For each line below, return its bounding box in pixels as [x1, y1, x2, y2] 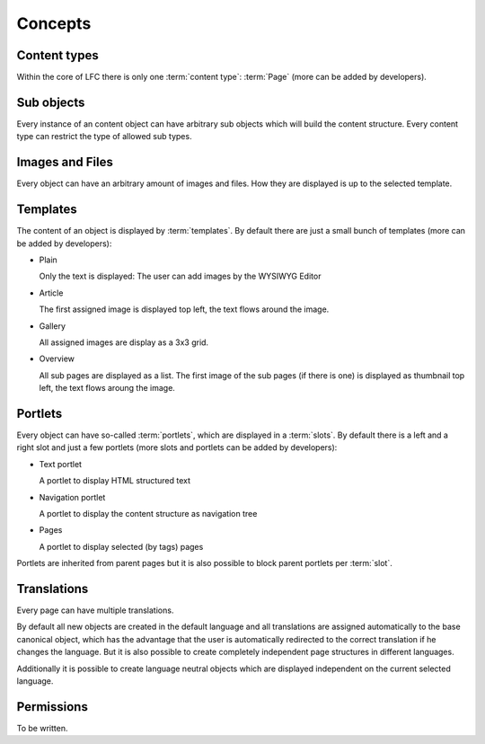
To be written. [16, 722, 68, 733]
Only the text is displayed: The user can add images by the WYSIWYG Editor [39, 270, 322, 282]
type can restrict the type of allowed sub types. [16, 131, 192, 142]
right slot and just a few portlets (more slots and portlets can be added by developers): [16, 442, 338, 453]
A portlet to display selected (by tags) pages [39, 541, 204, 552]
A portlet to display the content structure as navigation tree [39, 508, 258, 518]
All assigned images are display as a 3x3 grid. [39, 337, 209, 348]
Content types [16, 48, 99, 63]
